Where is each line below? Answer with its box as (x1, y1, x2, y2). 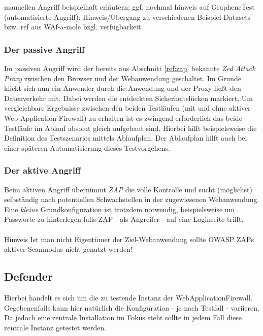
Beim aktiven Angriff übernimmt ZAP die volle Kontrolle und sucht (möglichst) (4, 184, 253, 194)
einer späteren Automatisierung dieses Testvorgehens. (4, 142, 170, 153)
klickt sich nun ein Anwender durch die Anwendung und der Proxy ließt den (4, 83, 241, 93)
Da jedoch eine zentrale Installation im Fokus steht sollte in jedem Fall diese (4, 312, 242, 323)
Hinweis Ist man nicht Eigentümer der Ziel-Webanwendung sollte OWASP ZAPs (4, 233, 254, 244)
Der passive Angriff (4, 43, 85, 55)
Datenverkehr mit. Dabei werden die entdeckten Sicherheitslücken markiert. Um (4, 92, 253, 103)
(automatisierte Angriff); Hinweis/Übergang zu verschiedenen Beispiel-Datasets (4, 11, 251, 22)
